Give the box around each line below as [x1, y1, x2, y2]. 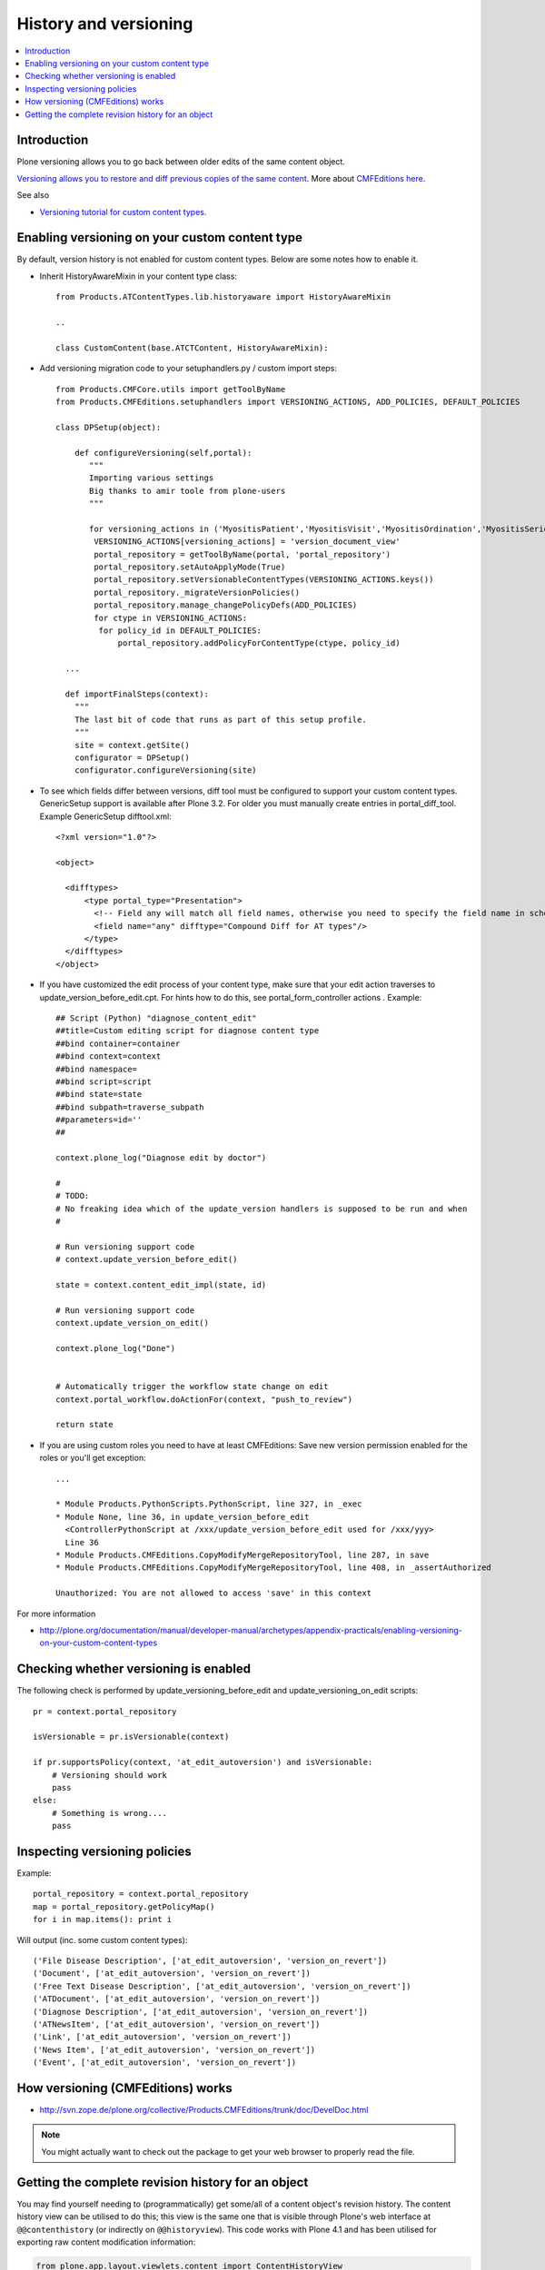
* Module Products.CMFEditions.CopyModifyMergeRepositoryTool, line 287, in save [55, 1549, 430, 1560]
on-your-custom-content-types [39, 1637, 158, 1648]
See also [16, 190, 50, 201]
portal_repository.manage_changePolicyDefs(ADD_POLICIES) [94, 600, 358, 610]
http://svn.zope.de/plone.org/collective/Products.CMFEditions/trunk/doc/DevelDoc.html [39, 2105, 369, 2116]
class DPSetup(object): [55, 422, 162, 432]
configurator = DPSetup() [74, 752, 191, 763]
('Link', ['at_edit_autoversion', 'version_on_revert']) [33, 2032, 292, 2042]
